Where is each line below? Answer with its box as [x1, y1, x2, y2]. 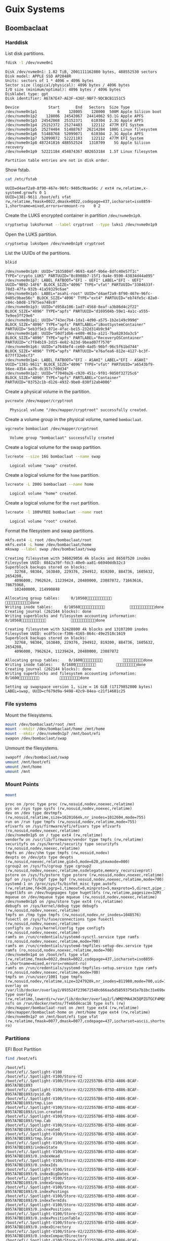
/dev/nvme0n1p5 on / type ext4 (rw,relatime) [5, 833, 103, 838]
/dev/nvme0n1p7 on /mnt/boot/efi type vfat [5, 1014, 99, 1019]
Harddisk [5, 39, 28, 46]
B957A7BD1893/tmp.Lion [5, 1100, 53, 1105]
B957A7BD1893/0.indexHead [5, 1153, 60, 1159]
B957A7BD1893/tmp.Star [5, 1136, 53, 1141]
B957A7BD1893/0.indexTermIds [5, 1198, 67, 1203]
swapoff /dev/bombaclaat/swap [5, 755, 69, 760]
